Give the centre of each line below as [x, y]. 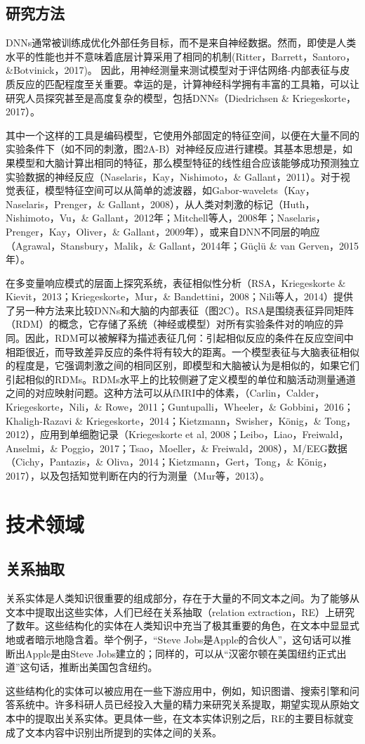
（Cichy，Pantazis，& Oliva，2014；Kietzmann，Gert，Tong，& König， [169, 462]
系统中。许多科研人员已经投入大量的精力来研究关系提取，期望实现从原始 [182, 704]
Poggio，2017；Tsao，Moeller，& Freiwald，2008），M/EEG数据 [204, 448]
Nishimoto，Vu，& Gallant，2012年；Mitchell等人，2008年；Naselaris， [166, 218]
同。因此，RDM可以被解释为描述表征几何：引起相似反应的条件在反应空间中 [180, 338]
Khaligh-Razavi [39, 420]
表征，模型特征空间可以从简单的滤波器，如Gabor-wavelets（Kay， [165, 190]
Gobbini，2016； [317, 407]
